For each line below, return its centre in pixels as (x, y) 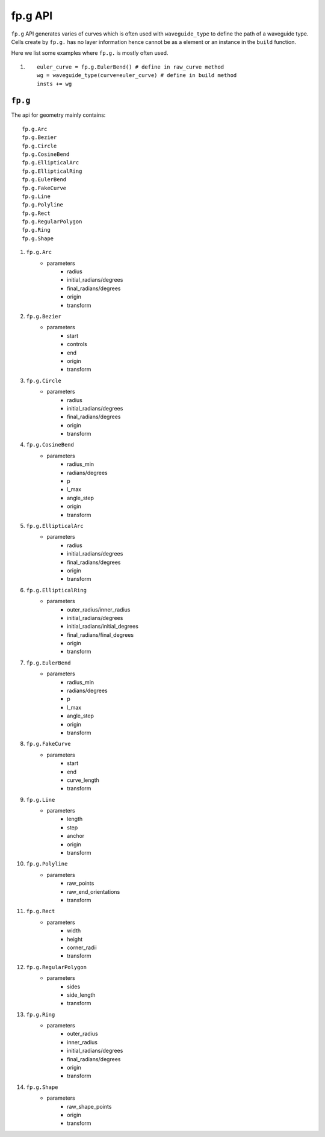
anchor (76, 836)
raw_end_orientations (94, 891)
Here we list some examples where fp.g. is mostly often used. (90, 53)
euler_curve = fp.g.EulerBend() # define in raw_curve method (131, 67)
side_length (81, 995)
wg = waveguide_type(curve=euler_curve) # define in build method (137, 76)
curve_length (83, 780)
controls (77, 344)
